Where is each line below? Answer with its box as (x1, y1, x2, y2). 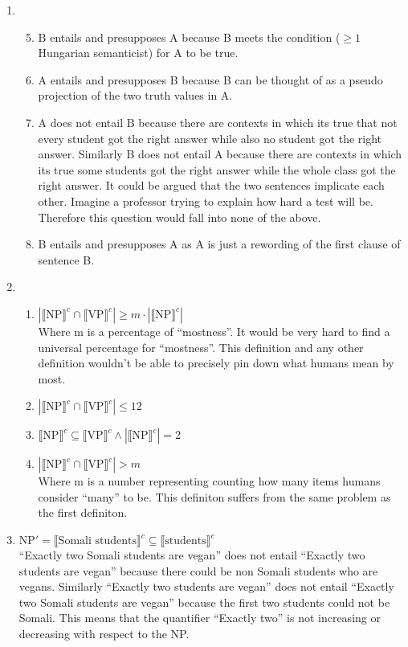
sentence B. (38, 251, 95, 268)
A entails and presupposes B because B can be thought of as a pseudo (38, 71, 383, 88)
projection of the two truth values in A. (38, 87, 233, 104)
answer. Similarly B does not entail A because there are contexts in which (38, 145, 402, 162)
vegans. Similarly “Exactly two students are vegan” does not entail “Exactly (18, 578, 394, 595)
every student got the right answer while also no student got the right (38, 129, 382, 146)
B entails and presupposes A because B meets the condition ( (38, 28, 341, 45)
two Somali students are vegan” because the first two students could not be (18, 593, 390, 610)
